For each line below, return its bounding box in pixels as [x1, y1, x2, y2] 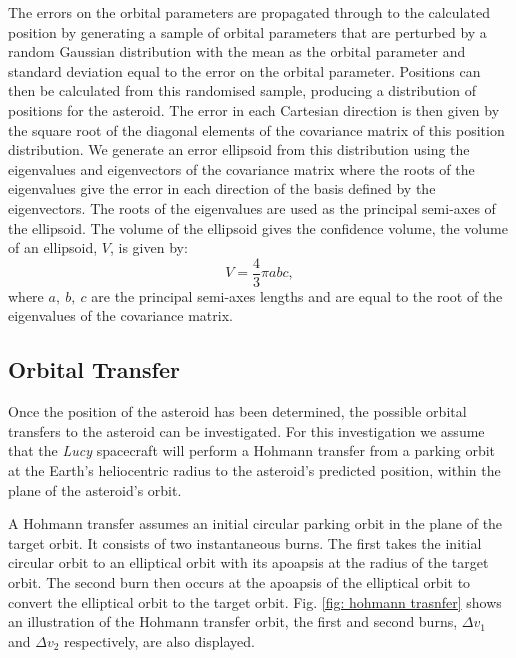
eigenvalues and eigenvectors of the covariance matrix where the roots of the [8, 158, 475, 179]
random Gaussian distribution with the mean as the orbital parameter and [8, 41, 466, 62]
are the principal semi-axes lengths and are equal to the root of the [91, 285, 503, 306]
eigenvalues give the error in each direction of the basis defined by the [8, 178, 436, 199]
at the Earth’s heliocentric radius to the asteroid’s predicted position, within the [8, 459, 501, 480]
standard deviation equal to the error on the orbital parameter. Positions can [8, 60, 481, 81]
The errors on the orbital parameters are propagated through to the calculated [8, 2, 490, 22]
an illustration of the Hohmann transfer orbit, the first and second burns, [8, 611, 458, 632]
